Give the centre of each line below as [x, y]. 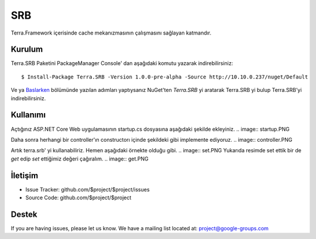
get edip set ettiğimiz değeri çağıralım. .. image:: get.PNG [80, 159]
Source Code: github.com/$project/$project [78, 197]
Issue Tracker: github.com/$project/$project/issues [87, 189]
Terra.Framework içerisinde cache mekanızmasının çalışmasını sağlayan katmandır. [111, 33]
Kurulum [27, 49]
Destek [24, 214]
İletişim [25, 175]
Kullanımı [28, 115]
